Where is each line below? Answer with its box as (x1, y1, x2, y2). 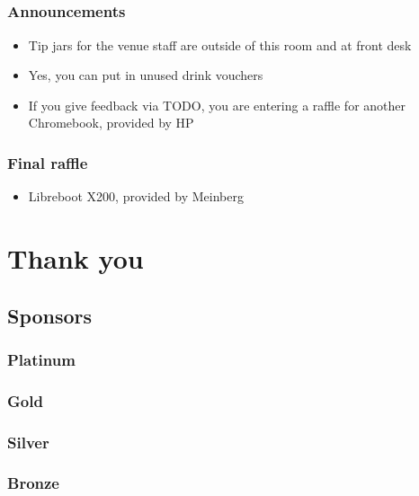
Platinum (7, 348, 76, 370)
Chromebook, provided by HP (28, 113, 194, 132)
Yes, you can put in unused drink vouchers (28, 66, 263, 84)
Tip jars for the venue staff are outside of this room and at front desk (28, 35, 412, 54)
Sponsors (7, 301, 93, 329)
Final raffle (7, 151, 88, 173)
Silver (7, 430, 49, 453)
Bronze (7, 472, 59, 494)
